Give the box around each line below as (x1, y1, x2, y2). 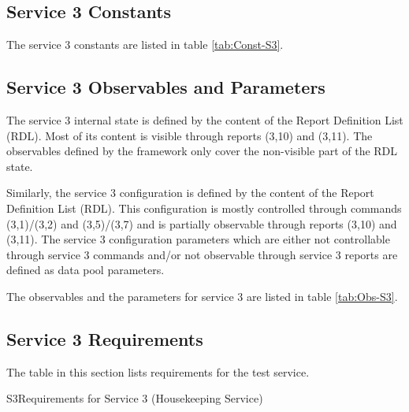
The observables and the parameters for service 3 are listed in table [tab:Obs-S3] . (6, 288, 398, 304)
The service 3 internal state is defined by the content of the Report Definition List (6, 112, 403, 128)
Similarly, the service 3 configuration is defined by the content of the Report (6, 184, 374, 201)
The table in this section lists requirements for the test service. (6, 363, 310, 380)
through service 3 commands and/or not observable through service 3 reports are (6, 246, 398, 262)
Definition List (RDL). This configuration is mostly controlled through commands (6, 199, 402, 216)
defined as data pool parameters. (6, 262, 165, 278)
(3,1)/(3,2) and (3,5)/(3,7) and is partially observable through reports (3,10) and (6, 215, 397, 232)
